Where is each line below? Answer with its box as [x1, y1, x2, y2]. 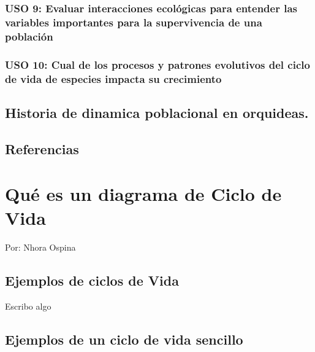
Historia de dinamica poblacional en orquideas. [5, 103, 309, 122]
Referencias [5, 139, 79, 158]
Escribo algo [5, 300, 51, 313]
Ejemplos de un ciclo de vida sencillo [5, 330, 243, 349]
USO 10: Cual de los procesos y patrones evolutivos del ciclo [5, 57, 310, 72]
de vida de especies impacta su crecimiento [5, 71, 222, 86]
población [5, 28, 53, 44]
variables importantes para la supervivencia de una [5, 14, 262, 29]
